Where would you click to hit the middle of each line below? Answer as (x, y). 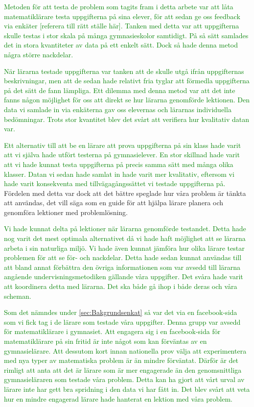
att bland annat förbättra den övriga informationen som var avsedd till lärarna (122, 267)
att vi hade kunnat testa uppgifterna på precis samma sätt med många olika (119, 164)
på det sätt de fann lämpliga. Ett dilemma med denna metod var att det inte (120, 90)
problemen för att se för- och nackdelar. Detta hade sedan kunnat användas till (123, 257)
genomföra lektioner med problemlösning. (66, 212)
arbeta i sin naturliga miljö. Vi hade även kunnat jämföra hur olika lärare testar (124, 248)
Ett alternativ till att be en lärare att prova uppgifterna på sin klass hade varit (123, 145)
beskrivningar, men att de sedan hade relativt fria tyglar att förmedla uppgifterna (127, 81)
